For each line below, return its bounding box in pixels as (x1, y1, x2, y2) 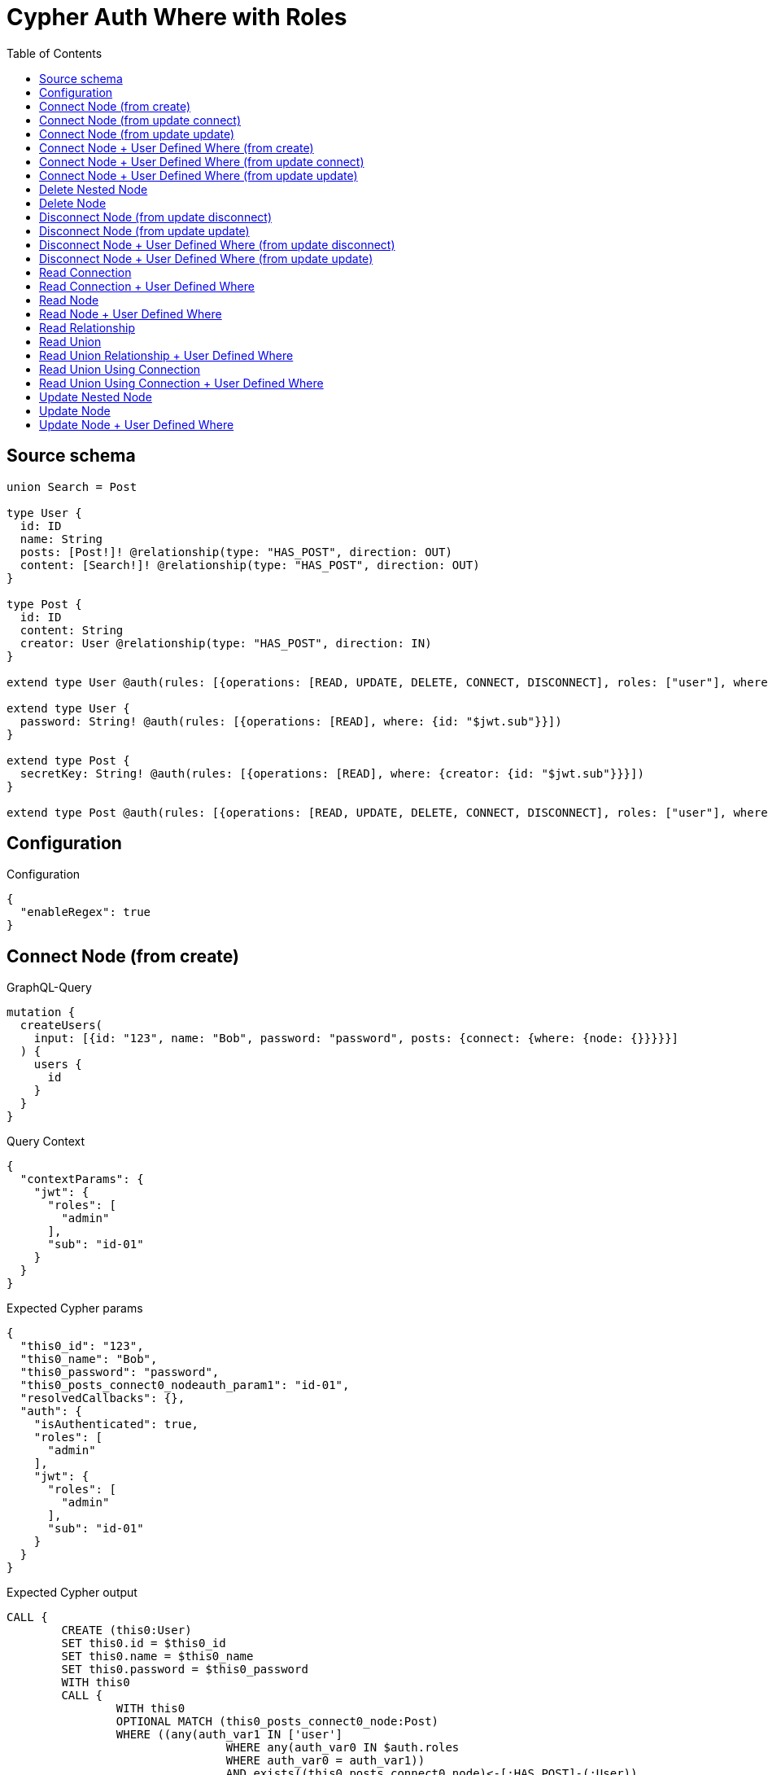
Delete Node (39, 195, 107, 210)
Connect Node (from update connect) (39, 112, 241, 127)
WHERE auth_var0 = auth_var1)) (225, 1754, 425, 1768)
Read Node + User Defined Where (39, 306, 222, 321)
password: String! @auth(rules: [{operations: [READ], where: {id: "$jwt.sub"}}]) (20, 714, 562, 728)
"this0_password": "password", (20, 1365, 220, 1379)
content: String (20, 623, 124, 637)
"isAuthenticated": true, (33, 1418, 199, 1431)
